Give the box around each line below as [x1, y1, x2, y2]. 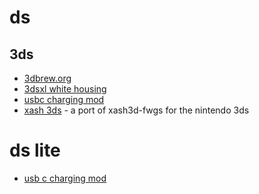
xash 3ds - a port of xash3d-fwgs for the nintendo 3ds [23, 104, 250, 116]
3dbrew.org [23, 72, 72, 84]
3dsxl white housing [23, 83, 107, 95]
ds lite [9, 139, 61, 162]
